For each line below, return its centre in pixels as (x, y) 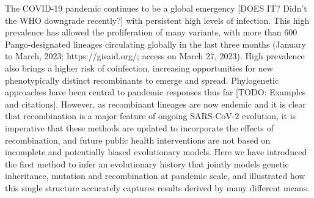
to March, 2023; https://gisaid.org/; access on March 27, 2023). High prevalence (155, 56)
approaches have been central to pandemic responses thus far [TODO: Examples (155, 92)
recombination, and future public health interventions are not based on (138, 140)
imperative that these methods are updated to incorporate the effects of (139, 127)
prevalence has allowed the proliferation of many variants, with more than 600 (151, 32)
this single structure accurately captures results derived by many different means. (157, 187)
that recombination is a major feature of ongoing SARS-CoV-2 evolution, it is (151, 116)
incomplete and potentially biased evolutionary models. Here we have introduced (156, 152)
